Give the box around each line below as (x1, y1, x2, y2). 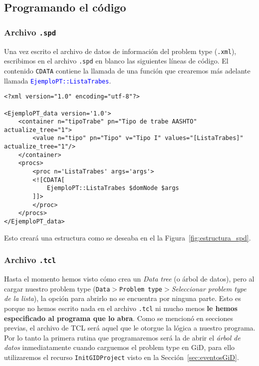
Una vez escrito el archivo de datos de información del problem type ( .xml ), (4, 45, 237, 56)
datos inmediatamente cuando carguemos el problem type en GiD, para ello (4, 342, 235, 352)
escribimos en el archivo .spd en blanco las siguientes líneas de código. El (4, 55, 229, 66)
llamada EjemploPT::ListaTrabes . (4, 75, 111, 85)
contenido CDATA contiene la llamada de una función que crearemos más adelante (4, 65, 251, 75)
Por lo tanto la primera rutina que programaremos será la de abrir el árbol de (4, 332, 241, 342)
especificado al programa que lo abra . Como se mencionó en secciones (4, 312, 233, 323)
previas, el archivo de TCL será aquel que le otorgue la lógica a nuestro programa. (4, 322, 256, 333)
